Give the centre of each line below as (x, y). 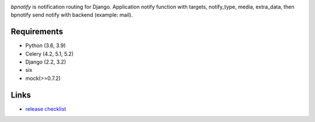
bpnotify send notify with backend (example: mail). (72, 15)
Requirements (37, 32)
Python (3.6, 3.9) (45, 46)
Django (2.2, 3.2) (46, 62)
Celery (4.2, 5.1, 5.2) (50, 54)
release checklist (46, 109)
